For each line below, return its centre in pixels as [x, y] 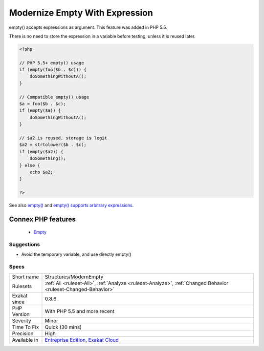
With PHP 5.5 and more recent [80, 311]
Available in [25, 340]
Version [21, 314]
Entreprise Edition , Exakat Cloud [82, 340]
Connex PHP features [42, 219]
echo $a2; [41, 172]
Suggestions [24, 245]
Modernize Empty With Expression [81, 13]
